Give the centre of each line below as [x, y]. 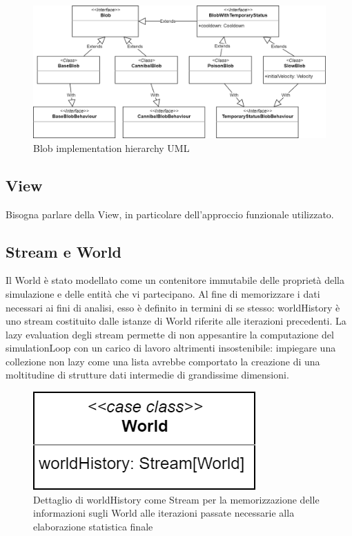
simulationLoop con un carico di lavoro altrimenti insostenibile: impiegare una [171, 348]
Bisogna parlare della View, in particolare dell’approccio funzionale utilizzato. [170, 214]
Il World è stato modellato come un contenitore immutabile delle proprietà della [175, 280]
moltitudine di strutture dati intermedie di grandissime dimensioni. [147, 375]
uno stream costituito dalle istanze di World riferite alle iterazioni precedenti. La [176, 321]
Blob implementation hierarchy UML [111, 147]
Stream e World [63, 251]
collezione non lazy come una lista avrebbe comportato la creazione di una [163, 361]
